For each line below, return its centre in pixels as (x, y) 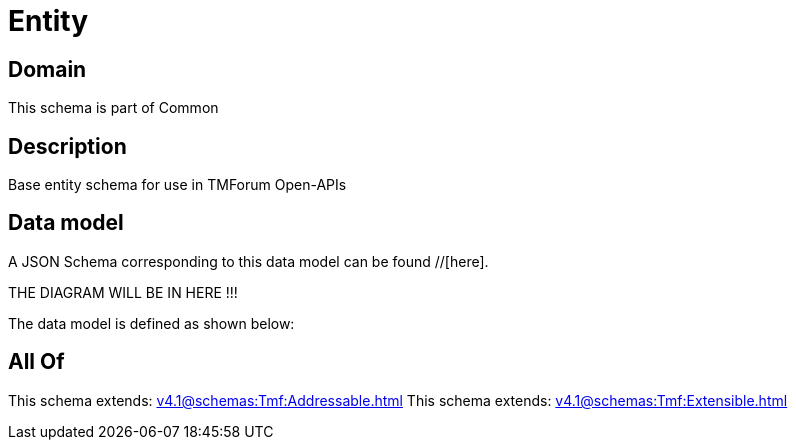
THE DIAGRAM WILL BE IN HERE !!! (123, 292)
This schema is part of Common (113, 108)
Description (67, 146)
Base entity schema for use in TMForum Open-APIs (177, 185)
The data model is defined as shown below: (151, 323)
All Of (36, 362)
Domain (47, 69)
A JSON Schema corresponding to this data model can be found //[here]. (248, 261)
